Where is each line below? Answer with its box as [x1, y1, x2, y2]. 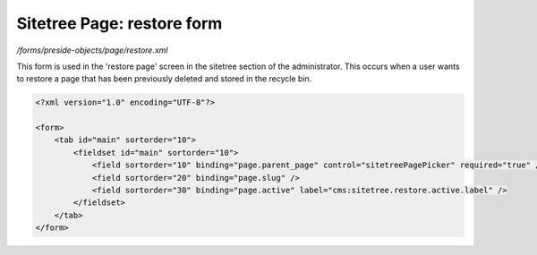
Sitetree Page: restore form [16, 13, 223, 33]
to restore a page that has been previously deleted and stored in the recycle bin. [16, 73, 312, 84]
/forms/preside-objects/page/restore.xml [16, 45, 168, 55]
